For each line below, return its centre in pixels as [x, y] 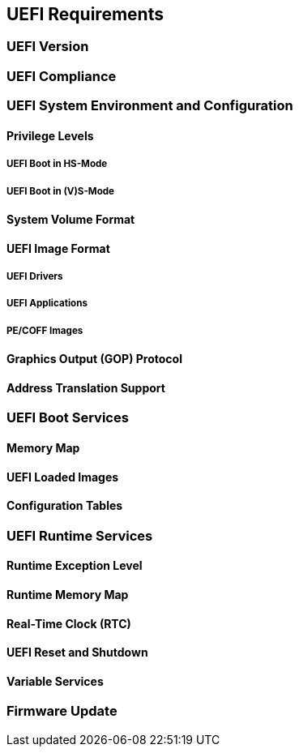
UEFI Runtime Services [80, 535]
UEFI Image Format [58, 248]
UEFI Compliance [62, 76]
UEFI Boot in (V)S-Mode [61, 191]
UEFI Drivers [35, 276]
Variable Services [55, 681]
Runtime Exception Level [75, 566]
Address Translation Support [86, 387]
